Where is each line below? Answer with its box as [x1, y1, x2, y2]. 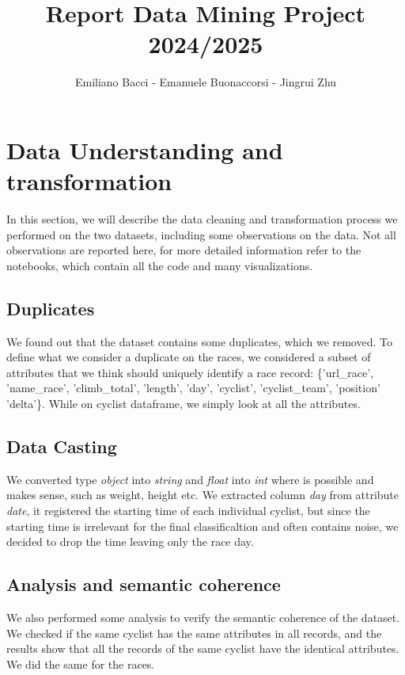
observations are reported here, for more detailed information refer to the [6, 242, 361, 258]
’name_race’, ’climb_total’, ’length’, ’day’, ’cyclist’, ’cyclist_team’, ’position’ [6, 379, 380, 396]
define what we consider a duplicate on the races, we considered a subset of [6, 349, 371, 365]
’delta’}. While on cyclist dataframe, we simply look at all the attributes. [6, 395, 361, 411]
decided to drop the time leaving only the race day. [6, 533, 254, 550]
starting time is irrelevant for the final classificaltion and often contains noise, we [6, 517, 399, 534]
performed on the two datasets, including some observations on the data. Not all [6, 226, 396, 242]
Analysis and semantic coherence [6, 572, 281, 597]
